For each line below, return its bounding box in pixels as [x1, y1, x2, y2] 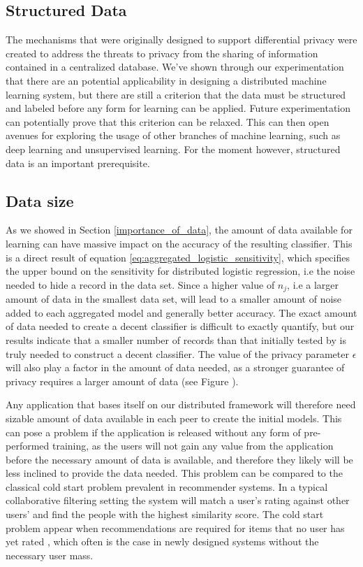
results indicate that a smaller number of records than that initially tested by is [6, 332, 346, 347]
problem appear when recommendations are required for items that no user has [6, 520, 345, 535]
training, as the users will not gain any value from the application [52, 438, 334, 453]
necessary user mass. [6, 547, 94, 562]
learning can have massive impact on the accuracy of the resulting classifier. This [6, 236, 353, 250]
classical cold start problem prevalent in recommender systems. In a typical [6, 479, 328, 494]
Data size [6, 189, 74, 211]
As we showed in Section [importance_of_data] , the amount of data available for [6, 222, 353, 237]
